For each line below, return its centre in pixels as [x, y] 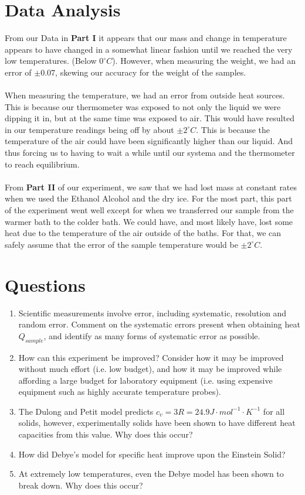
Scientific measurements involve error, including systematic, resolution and [152, 313]
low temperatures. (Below [51, 61]
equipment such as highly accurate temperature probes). [120, 392]
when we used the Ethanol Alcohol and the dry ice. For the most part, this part [148, 198]
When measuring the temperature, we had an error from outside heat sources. [145, 95]
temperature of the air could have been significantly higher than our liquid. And [149, 141]
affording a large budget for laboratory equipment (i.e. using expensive [145, 380]
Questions [45, 284]
